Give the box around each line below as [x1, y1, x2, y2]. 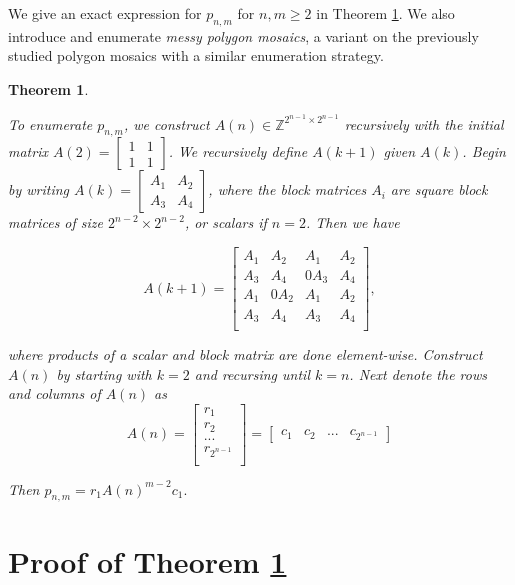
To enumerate [8, 113, 93, 134]
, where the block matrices [208, 179, 367, 200]
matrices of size [8, 212, 104, 233]
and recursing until [194, 363, 310, 384]
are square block [390, 179, 488, 200]
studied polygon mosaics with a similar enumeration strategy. [8, 45, 384, 66]
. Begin [462, 141, 506, 162]
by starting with [56, 363, 152, 384]
